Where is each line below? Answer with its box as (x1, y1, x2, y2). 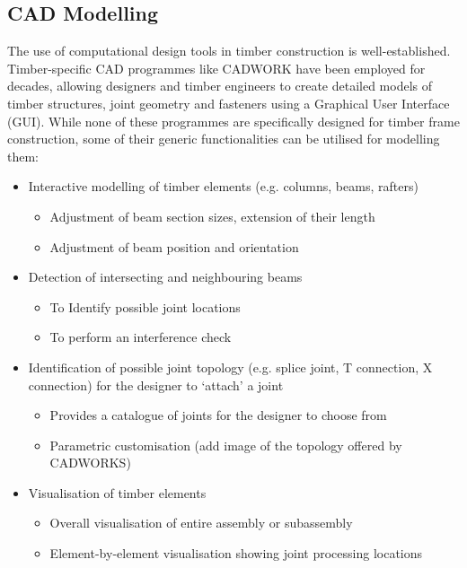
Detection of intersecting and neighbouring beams (28, 267, 303, 286)
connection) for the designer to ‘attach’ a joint (28, 375, 284, 394)
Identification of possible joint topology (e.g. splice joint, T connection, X (28, 357, 433, 376)
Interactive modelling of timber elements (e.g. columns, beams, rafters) (28, 177, 419, 196)
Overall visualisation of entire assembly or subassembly (49, 513, 353, 532)
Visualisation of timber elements (28, 483, 207, 502)
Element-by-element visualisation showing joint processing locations (49, 544, 423, 563)
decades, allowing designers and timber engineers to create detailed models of (7, 76, 433, 95)
